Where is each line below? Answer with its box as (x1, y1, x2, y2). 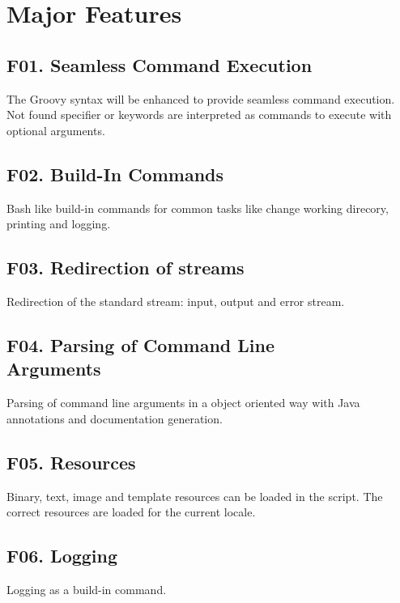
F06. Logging (6, 543, 118, 568)
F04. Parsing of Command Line (6, 332, 274, 357)
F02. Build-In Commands (6, 161, 224, 186)
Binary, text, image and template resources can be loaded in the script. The (6, 487, 383, 504)
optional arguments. (6, 121, 105, 138)
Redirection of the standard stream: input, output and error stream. (6, 292, 345, 309)
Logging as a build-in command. (6, 580, 167, 597)
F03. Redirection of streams (6, 255, 245, 280)
